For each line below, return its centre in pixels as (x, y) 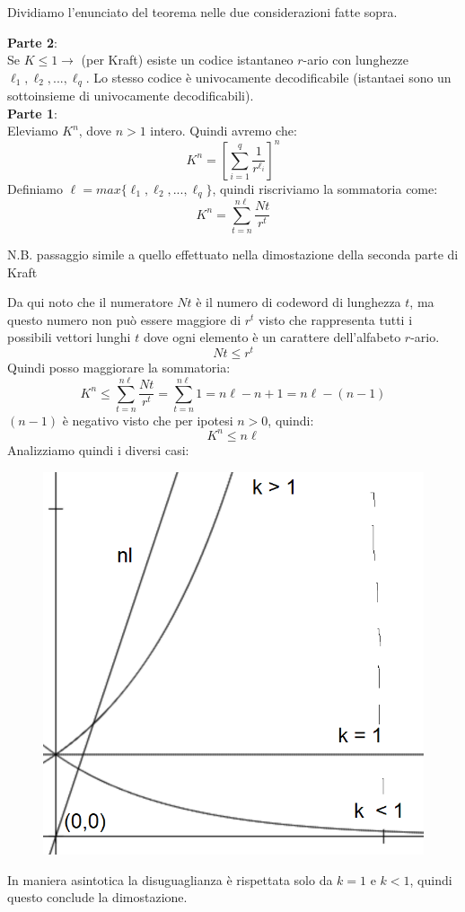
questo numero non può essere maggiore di (124, 319)
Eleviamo (33, 131)
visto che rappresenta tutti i (336, 319)
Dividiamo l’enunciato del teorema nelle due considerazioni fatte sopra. (202, 12)
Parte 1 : (32, 113)
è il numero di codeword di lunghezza (298, 302)
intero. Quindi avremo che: (224, 131)
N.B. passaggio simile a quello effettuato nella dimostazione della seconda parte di (233, 254)
